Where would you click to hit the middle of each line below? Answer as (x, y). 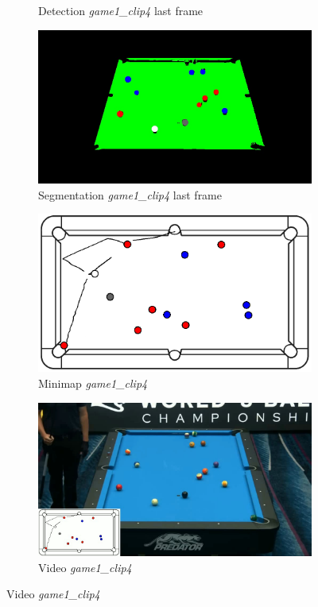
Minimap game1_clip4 (93, 383)
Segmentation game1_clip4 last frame (130, 194)
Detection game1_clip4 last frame (121, 10)
